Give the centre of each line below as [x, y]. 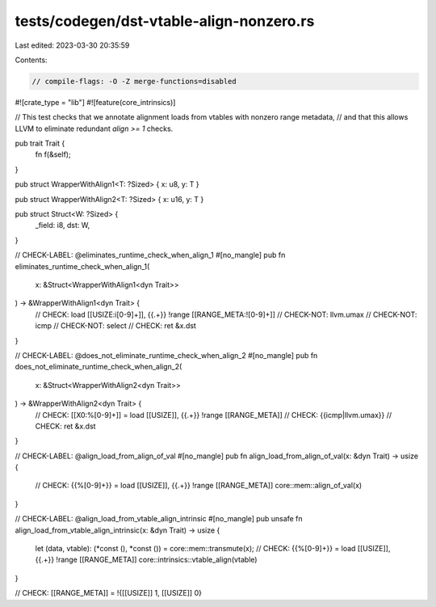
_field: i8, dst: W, [63, 226]
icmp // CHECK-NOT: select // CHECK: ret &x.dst [116, 326]
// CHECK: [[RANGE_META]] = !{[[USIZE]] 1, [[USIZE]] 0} [108, 593]
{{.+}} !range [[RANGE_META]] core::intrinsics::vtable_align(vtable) [146, 560]
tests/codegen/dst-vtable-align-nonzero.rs [165, 21]
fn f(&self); [53, 154]
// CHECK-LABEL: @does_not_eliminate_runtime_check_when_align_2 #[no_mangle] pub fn [166, 355]
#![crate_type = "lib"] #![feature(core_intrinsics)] [95, 102]
